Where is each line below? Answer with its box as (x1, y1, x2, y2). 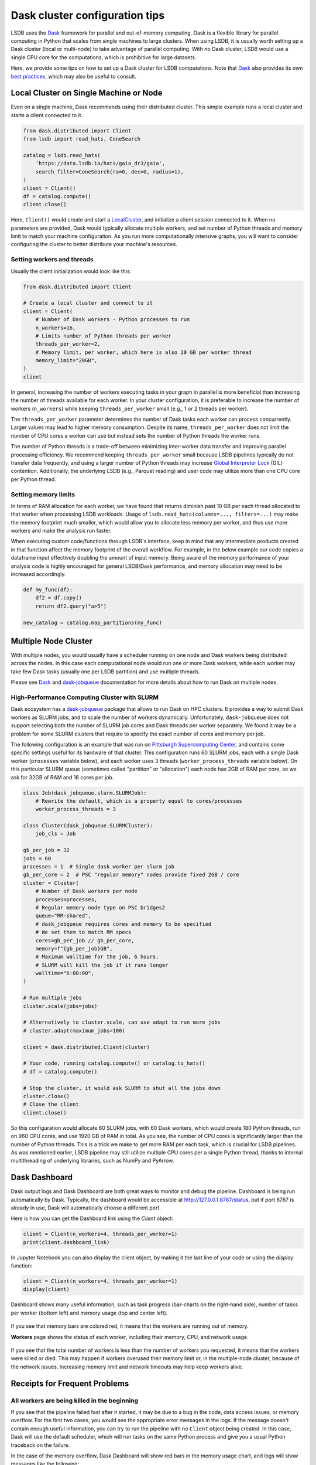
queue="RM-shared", (35, 912, 92, 919)
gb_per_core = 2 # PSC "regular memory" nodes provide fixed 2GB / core (23, 871, 239, 878)
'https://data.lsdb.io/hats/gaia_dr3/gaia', (35, 160, 166, 167)
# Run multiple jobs (23, 994, 82, 1001)
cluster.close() (23, 1093, 70, 1099)
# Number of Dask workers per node (35, 888, 138, 895)
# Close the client (23, 1101, 79, 1108)
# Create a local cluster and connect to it (23, 299, 153, 306)
